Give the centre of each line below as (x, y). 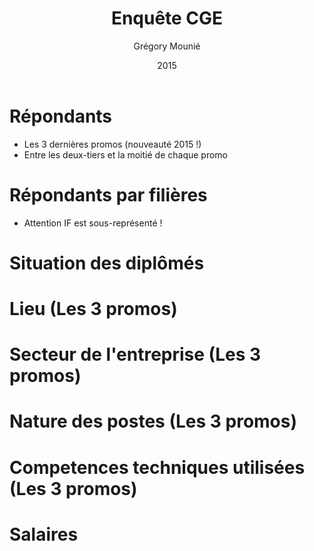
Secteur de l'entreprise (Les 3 (135, 354)
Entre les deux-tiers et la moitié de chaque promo (126, 154)
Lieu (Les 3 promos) (93, 309)
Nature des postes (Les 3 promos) (153, 421)
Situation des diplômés (107, 263)
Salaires (44, 534)
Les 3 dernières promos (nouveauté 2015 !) (112, 144)
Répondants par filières (108, 194)
